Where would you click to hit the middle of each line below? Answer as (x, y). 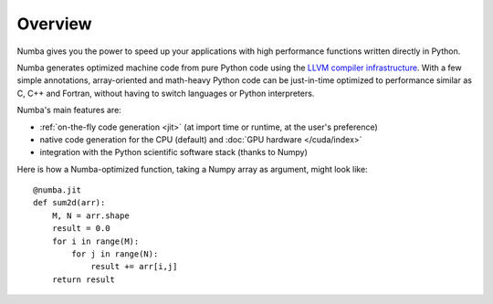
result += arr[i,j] (134, 267)
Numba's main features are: (69, 110)
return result (84, 279)
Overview (54, 24)
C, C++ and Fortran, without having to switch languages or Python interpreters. (166, 93)
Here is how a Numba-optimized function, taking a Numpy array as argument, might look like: (193, 169)
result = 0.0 (81, 229)
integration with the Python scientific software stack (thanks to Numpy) (173, 152)
